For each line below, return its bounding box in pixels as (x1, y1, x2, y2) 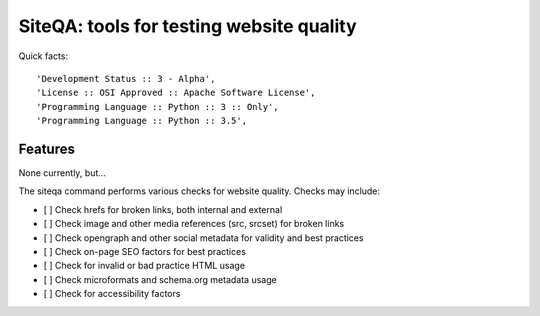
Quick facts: (18, 50, 69, 62)
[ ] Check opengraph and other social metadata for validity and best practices (43, 231, 364, 244)
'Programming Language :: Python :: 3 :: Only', (36, 101, 279, 112)
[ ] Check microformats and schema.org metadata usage (43, 273, 277, 285)
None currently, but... (18, 167, 107, 179)
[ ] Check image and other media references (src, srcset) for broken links (43, 218, 345, 230)
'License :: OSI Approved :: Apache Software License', (36, 87, 316, 99)
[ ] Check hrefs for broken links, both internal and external (43, 203, 283, 215)
